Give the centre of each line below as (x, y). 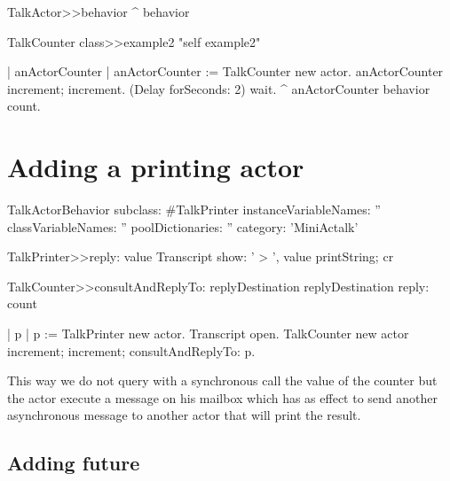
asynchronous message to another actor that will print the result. (184, 415)
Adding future (74, 463)
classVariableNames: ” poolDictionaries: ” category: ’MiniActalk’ (183, 226)
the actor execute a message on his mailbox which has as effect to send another (223, 397)
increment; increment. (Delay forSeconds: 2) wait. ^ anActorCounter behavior (219, 88)
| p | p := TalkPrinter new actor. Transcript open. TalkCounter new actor (208, 334)
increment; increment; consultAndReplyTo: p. (131, 350)
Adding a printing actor (156, 167)
